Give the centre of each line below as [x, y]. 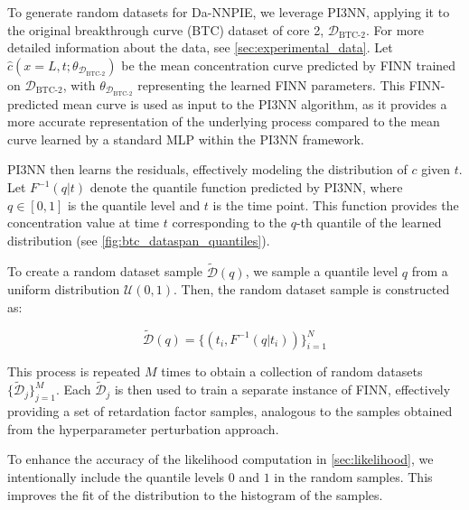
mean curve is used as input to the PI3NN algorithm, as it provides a [255, 103]
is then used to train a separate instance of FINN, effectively [282, 389]
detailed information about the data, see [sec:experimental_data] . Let [200, 47]
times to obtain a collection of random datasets [292, 371]
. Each [73, 389]
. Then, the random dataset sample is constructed [312, 289]
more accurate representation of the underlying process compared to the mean [224, 121]
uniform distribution [64, 289]
